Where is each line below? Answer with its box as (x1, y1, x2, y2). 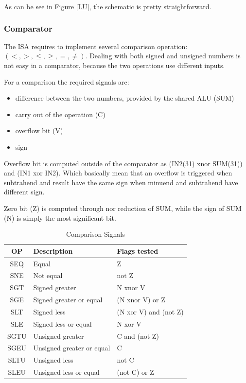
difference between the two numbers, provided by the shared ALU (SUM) (15, 93, 234, 103)
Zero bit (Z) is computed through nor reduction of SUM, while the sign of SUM (4, 203, 242, 213)
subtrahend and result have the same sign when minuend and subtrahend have (4, 177, 238, 187)
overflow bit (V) (15, 125, 63, 136)
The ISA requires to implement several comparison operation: (4, 41, 188, 51)
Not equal (33, 270, 63, 280)
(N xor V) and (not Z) (117, 306, 184, 316)
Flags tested (117, 245, 158, 256)
